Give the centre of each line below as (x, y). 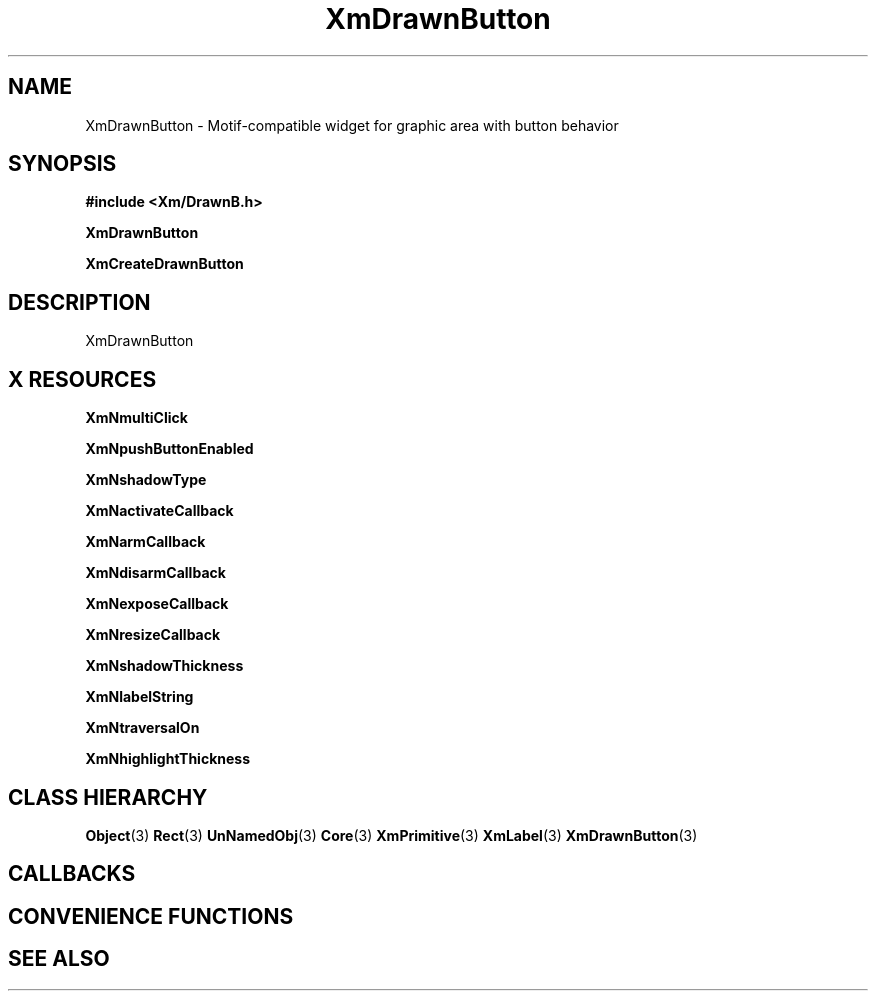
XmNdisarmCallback (155, 573)
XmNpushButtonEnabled (169, 449)
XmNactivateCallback (159, 511)
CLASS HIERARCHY (108, 797)
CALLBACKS (72, 874)
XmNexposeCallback (157, 604)
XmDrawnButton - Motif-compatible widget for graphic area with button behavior (352, 125)
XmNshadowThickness (164, 666)
